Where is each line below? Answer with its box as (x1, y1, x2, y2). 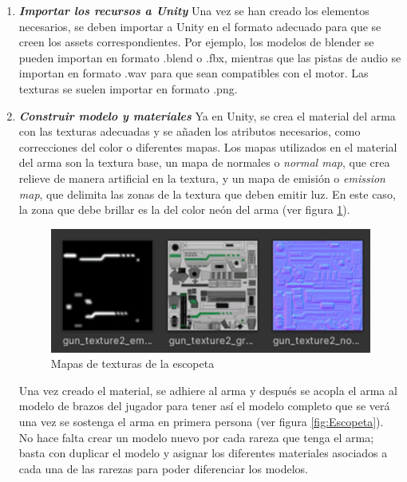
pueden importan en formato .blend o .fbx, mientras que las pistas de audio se (18, 49, 401, 65)
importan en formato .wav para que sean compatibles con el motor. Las (18, 65, 369, 81)
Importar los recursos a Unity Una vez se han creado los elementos (18, 2, 369, 18)
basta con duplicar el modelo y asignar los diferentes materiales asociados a (18, 444, 388, 461)
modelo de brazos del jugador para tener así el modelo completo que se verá (18, 397, 390, 414)
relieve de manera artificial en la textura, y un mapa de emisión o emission (18, 169, 385, 186)
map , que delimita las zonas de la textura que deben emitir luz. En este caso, (18, 185, 396, 202)
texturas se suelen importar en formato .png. (18, 80, 238, 97)
